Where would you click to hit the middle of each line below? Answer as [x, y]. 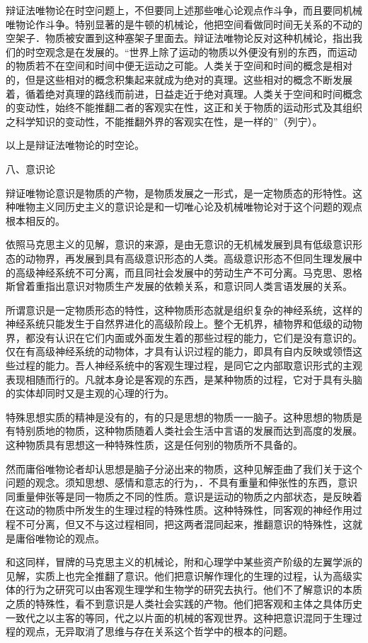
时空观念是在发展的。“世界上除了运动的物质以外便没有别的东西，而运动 [191, 51]
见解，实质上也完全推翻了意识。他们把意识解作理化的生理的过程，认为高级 [179, 575]
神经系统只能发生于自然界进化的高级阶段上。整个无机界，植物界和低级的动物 [184, 324]
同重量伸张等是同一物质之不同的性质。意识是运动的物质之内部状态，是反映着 [184, 496]
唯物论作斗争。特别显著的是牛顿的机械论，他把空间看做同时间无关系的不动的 [184, 24]
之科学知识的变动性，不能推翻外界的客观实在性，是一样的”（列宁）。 [164, 121]
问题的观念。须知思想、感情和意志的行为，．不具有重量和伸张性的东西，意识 [182, 482]
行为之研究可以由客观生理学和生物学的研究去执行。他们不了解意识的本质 [194, 589]
